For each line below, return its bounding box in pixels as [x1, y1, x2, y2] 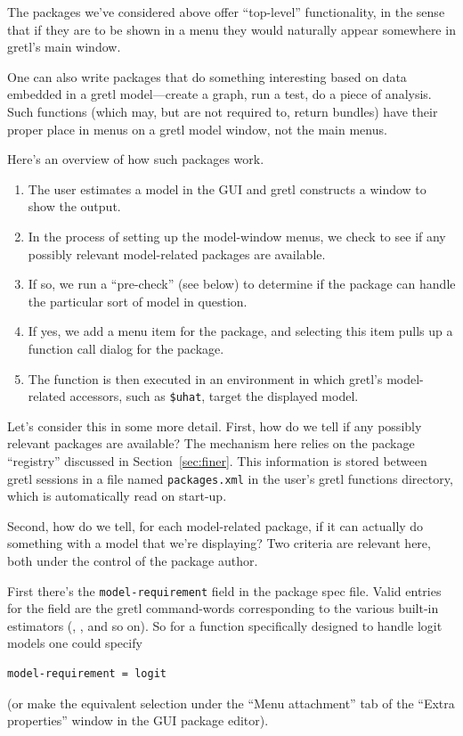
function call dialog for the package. [28, 339, 224, 357]
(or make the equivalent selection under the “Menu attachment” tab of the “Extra [7, 693, 455, 712]
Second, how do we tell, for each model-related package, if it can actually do [7, 516, 424, 535]
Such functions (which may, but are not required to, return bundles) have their [7, 102, 438, 120]
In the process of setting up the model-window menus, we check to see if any [28, 226, 446, 245]
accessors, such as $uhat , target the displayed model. [69, 387, 359, 405]
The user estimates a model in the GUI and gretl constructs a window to [28, 179, 426, 198]
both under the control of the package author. [7, 551, 258, 569]
